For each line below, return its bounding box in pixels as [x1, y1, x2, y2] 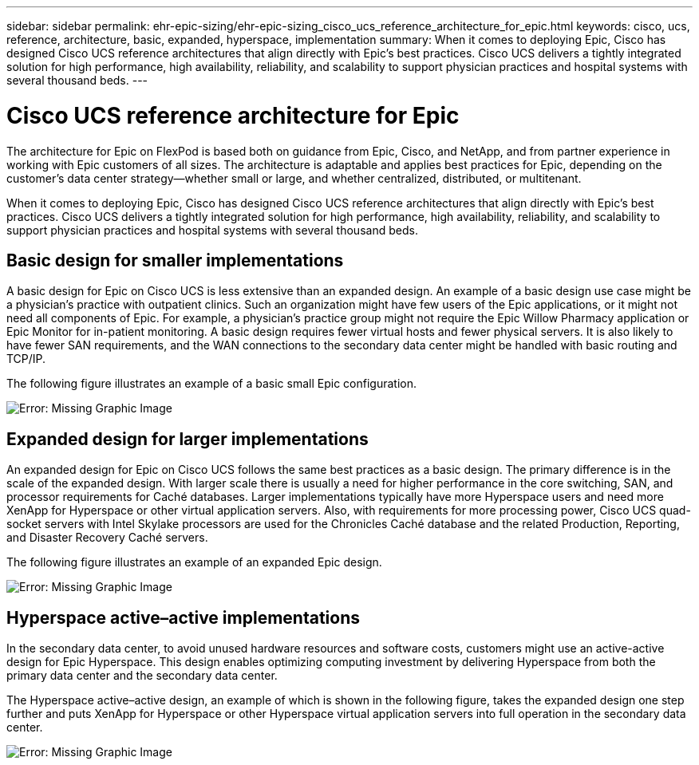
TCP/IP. [6, 352, 46, 366]
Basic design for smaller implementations [6, 250, 344, 270]
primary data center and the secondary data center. [6, 668, 278, 683]
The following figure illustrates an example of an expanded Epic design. [6, 555, 382, 570]
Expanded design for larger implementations [6, 428, 369, 449]
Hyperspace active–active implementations [6, 607, 360, 628]
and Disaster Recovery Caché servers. [6, 530, 208, 545]
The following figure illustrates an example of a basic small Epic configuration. [6, 377, 417, 391]
